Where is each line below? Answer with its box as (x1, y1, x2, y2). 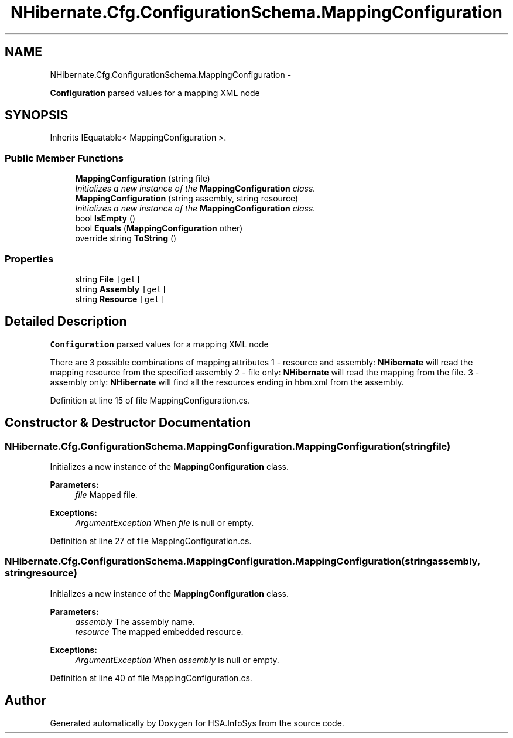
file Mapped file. (75, 490, 138, 500)
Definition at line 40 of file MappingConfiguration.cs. (50, 672, 252, 683)
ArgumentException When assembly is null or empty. (75, 654, 279, 665)
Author (5, 693, 46, 708)
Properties (5, 252, 54, 265)
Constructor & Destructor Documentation (5, 415, 251, 430)
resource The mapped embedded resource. (75, 626, 244, 637)
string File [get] (75, 274, 141, 284)
